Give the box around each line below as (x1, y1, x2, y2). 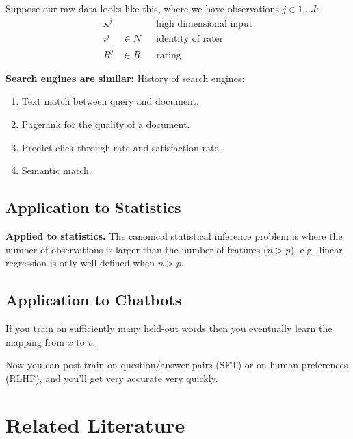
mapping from (5, 334, 65, 349)
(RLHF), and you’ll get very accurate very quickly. (5, 371, 218, 385)
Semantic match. (21, 163, 92, 177)
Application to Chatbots (5, 289, 182, 310)
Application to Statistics (5, 197, 181, 218)
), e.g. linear (290, 242, 343, 256)
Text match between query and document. (21, 94, 199, 108)
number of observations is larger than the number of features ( (5, 242, 267, 256)
